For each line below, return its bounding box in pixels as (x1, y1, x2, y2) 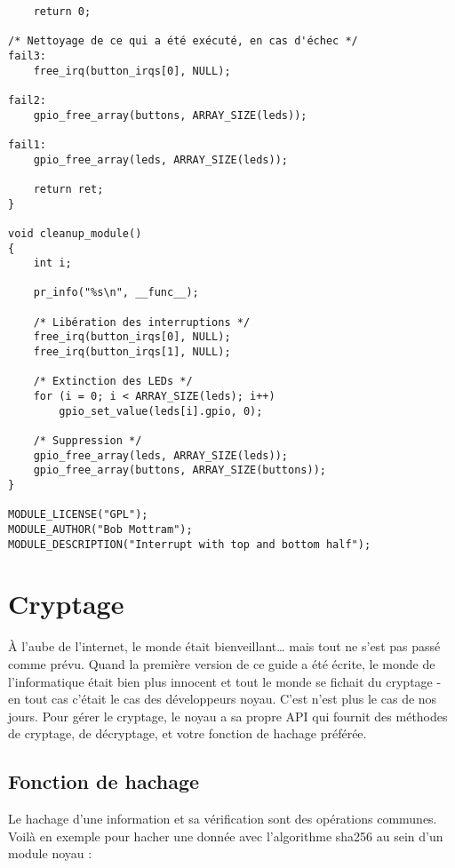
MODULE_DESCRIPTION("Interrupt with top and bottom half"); (8, 538, 371, 551)
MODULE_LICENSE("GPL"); (8, 508, 148, 522)
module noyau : (8, 844, 92, 863)
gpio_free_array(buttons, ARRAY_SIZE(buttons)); (33, 464, 326, 477)
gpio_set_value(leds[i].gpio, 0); (59, 404, 263, 418)
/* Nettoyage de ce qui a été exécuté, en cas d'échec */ (8, 35, 358, 48)
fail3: (8, 49, 46, 62)
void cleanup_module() (8, 227, 142, 240)
